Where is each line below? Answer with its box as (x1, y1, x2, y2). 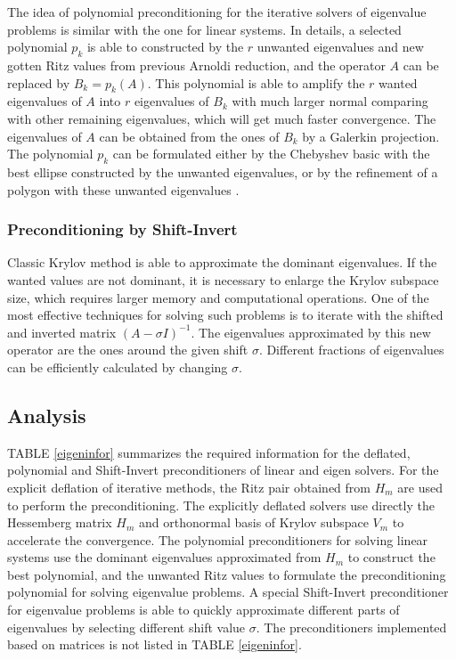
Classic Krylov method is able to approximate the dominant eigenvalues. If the (7, 253, 437, 272)
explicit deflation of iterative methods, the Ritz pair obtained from (7, 477, 370, 496)
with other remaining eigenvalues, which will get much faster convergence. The (7, 109, 436, 127)
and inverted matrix (7, 322, 117, 341)
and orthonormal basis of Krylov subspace (139, 513, 369, 532)
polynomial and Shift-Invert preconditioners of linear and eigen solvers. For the (7, 460, 439, 479)
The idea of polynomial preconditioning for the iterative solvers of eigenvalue (7, 3, 427, 20)
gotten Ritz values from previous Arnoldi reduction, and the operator (7, 55, 386, 74)
